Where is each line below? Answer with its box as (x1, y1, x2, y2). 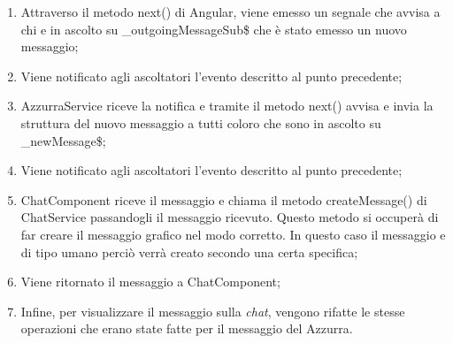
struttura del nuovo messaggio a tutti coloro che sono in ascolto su (20, 113, 381, 132)
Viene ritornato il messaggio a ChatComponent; (20, 272, 280, 291)
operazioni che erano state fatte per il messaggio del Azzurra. (20, 319, 353, 338)
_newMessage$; (20, 131, 106, 149)
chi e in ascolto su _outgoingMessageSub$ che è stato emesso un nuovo (20, 19, 407, 38)
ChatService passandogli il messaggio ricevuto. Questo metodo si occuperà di (20, 208, 439, 226)
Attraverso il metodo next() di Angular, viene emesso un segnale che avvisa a (20, 3, 441, 20)
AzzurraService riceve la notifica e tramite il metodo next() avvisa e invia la (20, 96, 434, 115)
